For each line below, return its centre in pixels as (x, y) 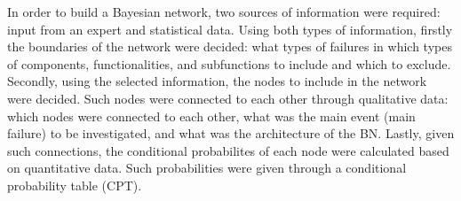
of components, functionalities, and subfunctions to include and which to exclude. (229, 63)
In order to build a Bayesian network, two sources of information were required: (224, 12)
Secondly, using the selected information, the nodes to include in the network (217, 81)
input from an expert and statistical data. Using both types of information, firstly (230, 29)
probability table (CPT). (75, 185)
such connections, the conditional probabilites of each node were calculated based (228, 150)
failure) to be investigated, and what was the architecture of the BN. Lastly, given (231, 133)
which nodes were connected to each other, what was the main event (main (211, 116)
